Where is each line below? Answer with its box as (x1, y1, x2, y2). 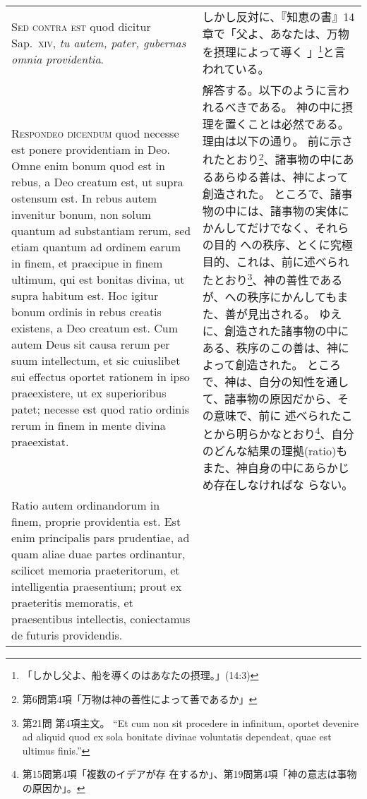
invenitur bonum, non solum (11, 205, 151, 222)
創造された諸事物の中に (224, 322, 349, 339)
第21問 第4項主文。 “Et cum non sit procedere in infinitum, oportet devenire (22, 715, 359, 730)
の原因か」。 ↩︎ (22, 780, 85, 795)
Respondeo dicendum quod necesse (11, 124, 179, 141)
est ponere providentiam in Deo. (11, 140, 170, 157)
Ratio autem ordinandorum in (11, 497, 160, 514)
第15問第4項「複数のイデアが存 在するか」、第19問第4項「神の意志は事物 (22, 767, 357, 781)
